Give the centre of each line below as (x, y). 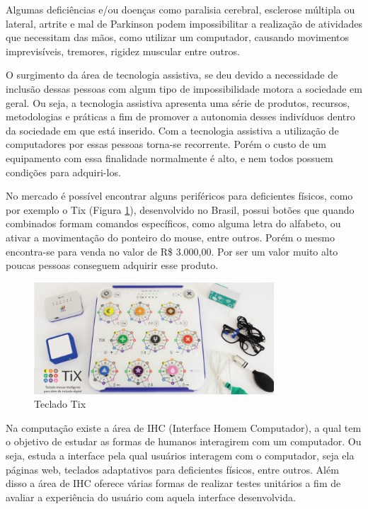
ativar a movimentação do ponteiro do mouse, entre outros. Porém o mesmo (170, 237)
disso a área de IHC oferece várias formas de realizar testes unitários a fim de (173, 483)
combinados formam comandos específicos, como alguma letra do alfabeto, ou (173, 223)
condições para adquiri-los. (63, 172)
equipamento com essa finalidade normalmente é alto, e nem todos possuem (169, 158)
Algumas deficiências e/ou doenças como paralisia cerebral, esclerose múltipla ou (180, 9)
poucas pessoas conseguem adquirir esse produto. (112, 265)
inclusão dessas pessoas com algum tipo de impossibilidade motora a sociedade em (184, 88)
